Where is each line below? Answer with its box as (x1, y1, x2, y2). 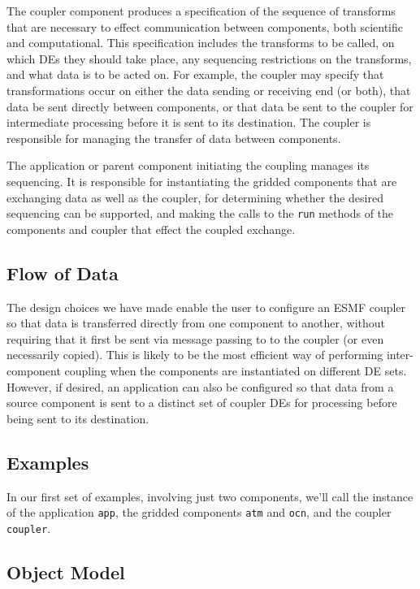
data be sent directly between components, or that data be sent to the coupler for (6, 97, 414, 115)
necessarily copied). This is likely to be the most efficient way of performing (6, 346, 383, 363)
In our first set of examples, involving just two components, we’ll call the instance (6, 487, 414, 505)
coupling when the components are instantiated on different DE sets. (64, 362, 407, 379)
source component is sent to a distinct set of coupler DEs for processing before (6, 394, 397, 411)
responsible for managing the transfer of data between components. (6, 129, 341, 146)
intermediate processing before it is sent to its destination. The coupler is (6, 114, 371, 131)
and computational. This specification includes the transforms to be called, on (6, 34, 395, 51)
